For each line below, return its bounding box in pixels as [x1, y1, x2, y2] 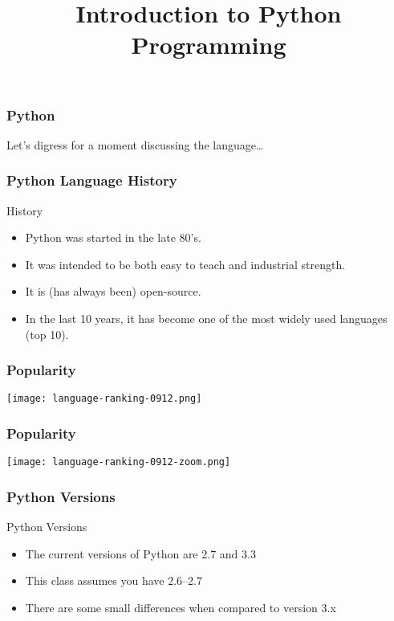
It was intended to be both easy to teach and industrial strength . [25, 255, 346, 272]
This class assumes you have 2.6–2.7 [25, 572, 202, 589]
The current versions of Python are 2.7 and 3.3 [25, 545, 256, 562]
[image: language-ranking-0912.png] [6, 393, 202, 405]
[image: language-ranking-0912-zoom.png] [6, 456, 231, 468]
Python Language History [6, 170, 177, 190]
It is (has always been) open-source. [25, 283, 201, 300]
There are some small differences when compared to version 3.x [25, 599, 336, 615]
